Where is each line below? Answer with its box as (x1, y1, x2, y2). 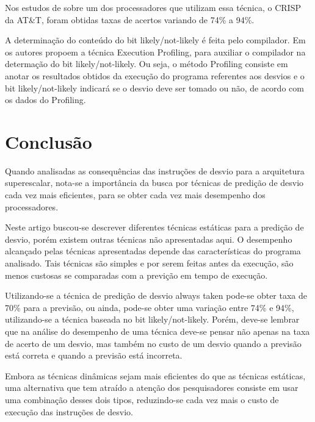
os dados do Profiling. (5, 93, 86, 106)
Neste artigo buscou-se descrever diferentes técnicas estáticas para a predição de (5, 221, 304, 234)
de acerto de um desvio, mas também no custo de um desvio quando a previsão (5, 337, 302, 349)
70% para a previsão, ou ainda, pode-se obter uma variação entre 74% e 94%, (5, 301, 294, 313)
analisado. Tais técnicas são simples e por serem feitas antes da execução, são (5, 257, 294, 270)
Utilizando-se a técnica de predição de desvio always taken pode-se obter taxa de (5, 289, 307, 302)
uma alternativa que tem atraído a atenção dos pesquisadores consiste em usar (5, 381, 299, 394)
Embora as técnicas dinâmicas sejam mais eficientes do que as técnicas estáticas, (5, 369, 306, 382)
